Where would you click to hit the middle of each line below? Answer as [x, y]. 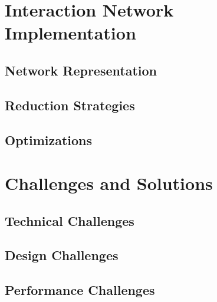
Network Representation [81, 70]
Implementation [70, 33]
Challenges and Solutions [109, 183]
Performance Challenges [80, 290]
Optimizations [49, 139]
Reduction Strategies [70, 105]
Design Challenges [62, 255]
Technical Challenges [70, 220]
